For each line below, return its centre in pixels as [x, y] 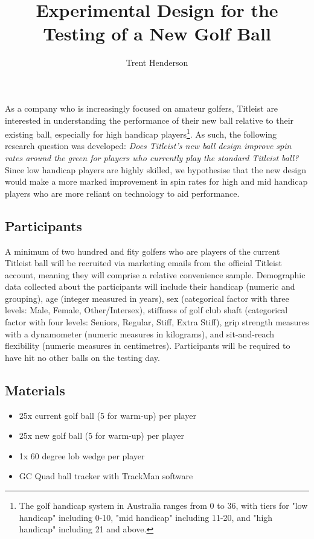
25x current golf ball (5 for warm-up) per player [107, 415]
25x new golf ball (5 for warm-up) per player [101, 435]
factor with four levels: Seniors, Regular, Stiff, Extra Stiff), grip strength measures [157, 322]
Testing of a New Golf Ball [157, 33]
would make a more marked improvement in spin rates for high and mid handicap [156, 181]
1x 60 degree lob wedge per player [82, 455]
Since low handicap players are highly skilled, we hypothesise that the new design [156, 169]
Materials [35, 390]
